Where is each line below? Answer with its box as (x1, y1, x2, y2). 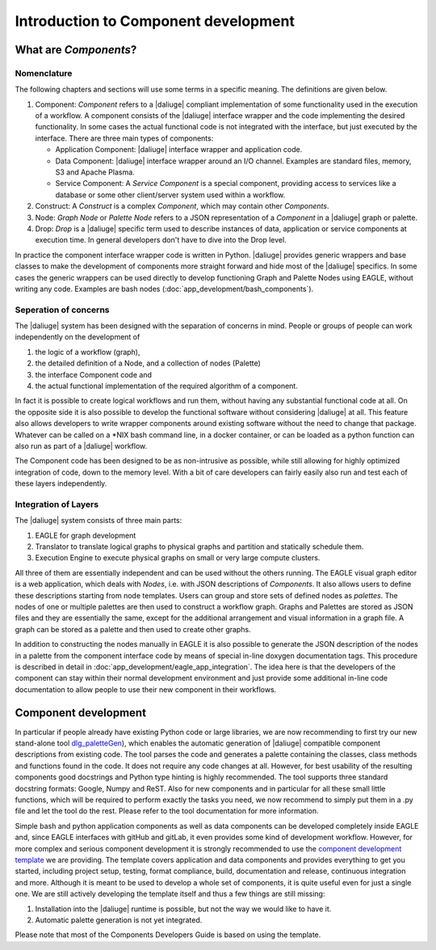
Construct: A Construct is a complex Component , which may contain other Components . (35, 201, 330, 211)
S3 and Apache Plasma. (55, 167, 135, 177)
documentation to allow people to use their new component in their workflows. (15, 684, 277, 695)
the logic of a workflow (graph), (35, 347, 140, 357)
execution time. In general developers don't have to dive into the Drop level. (35, 235, 287, 245)
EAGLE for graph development (35, 530, 136, 540)
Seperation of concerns (15, 304, 110, 315)
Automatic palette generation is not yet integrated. (35, 914, 203, 925)
